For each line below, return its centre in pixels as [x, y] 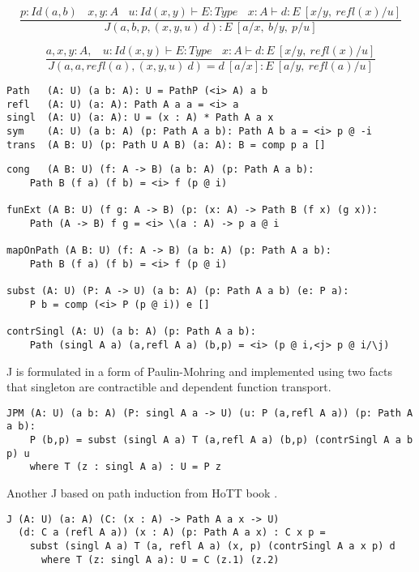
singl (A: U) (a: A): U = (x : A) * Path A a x [140, 118]
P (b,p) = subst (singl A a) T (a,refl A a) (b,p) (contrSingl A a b [221, 440]
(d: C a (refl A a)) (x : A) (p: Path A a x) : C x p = [172, 533]
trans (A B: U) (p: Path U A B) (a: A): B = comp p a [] [166, 145]
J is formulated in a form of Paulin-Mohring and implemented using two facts [199, 371]
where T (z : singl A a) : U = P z [125, 467]
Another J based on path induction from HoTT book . [142, 493]
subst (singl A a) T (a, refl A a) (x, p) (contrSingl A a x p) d [212, 546]
